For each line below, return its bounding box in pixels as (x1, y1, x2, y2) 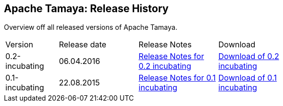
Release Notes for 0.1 (139, 73, 216, 83)
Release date (59, 40, 106, 50)
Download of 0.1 (218, 73, 277, 83)
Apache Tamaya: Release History (4, 2, 169, 15)
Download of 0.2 (218, 51, 279, 62)
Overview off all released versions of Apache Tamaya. (4, 23, 178, 32)
